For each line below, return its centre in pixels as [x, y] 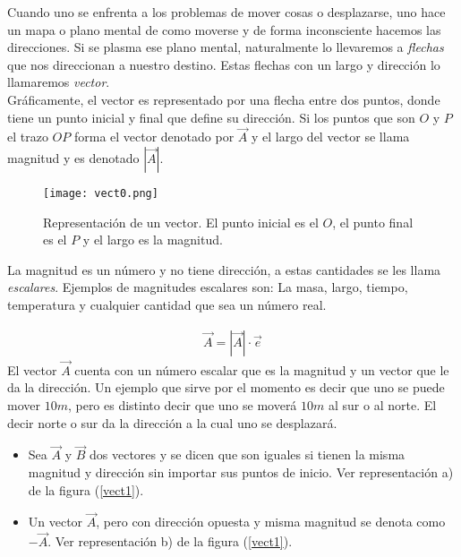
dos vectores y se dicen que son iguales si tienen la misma [247, 454]
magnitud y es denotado [73, 157]
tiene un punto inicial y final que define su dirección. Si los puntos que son [211, 117]
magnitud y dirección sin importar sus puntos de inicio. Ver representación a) [241, 472]
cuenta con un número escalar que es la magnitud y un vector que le [262, 369]
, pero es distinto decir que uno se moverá [182, 405]
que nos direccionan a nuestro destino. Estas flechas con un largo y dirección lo [224, 64]
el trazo [28, 137]
